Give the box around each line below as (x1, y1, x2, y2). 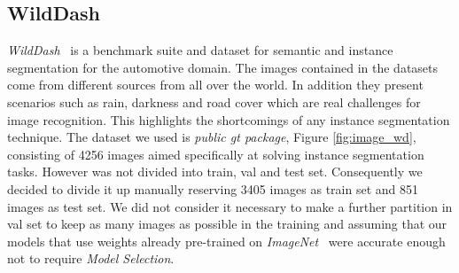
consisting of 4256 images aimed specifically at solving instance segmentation (7, 144, 424, 163)
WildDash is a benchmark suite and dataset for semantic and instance (7, 41, 393, 59)
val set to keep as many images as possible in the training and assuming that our (7, 214, 447, 233)
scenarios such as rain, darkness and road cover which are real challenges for (7, 92, 421, 111)
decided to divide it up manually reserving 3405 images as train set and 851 (7, 179, 418, 198)
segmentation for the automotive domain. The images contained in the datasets (7, 58, 439, 76)
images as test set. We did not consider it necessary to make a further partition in (7, 197, 453, 215)
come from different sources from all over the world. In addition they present (7, 75, 424, 94)
